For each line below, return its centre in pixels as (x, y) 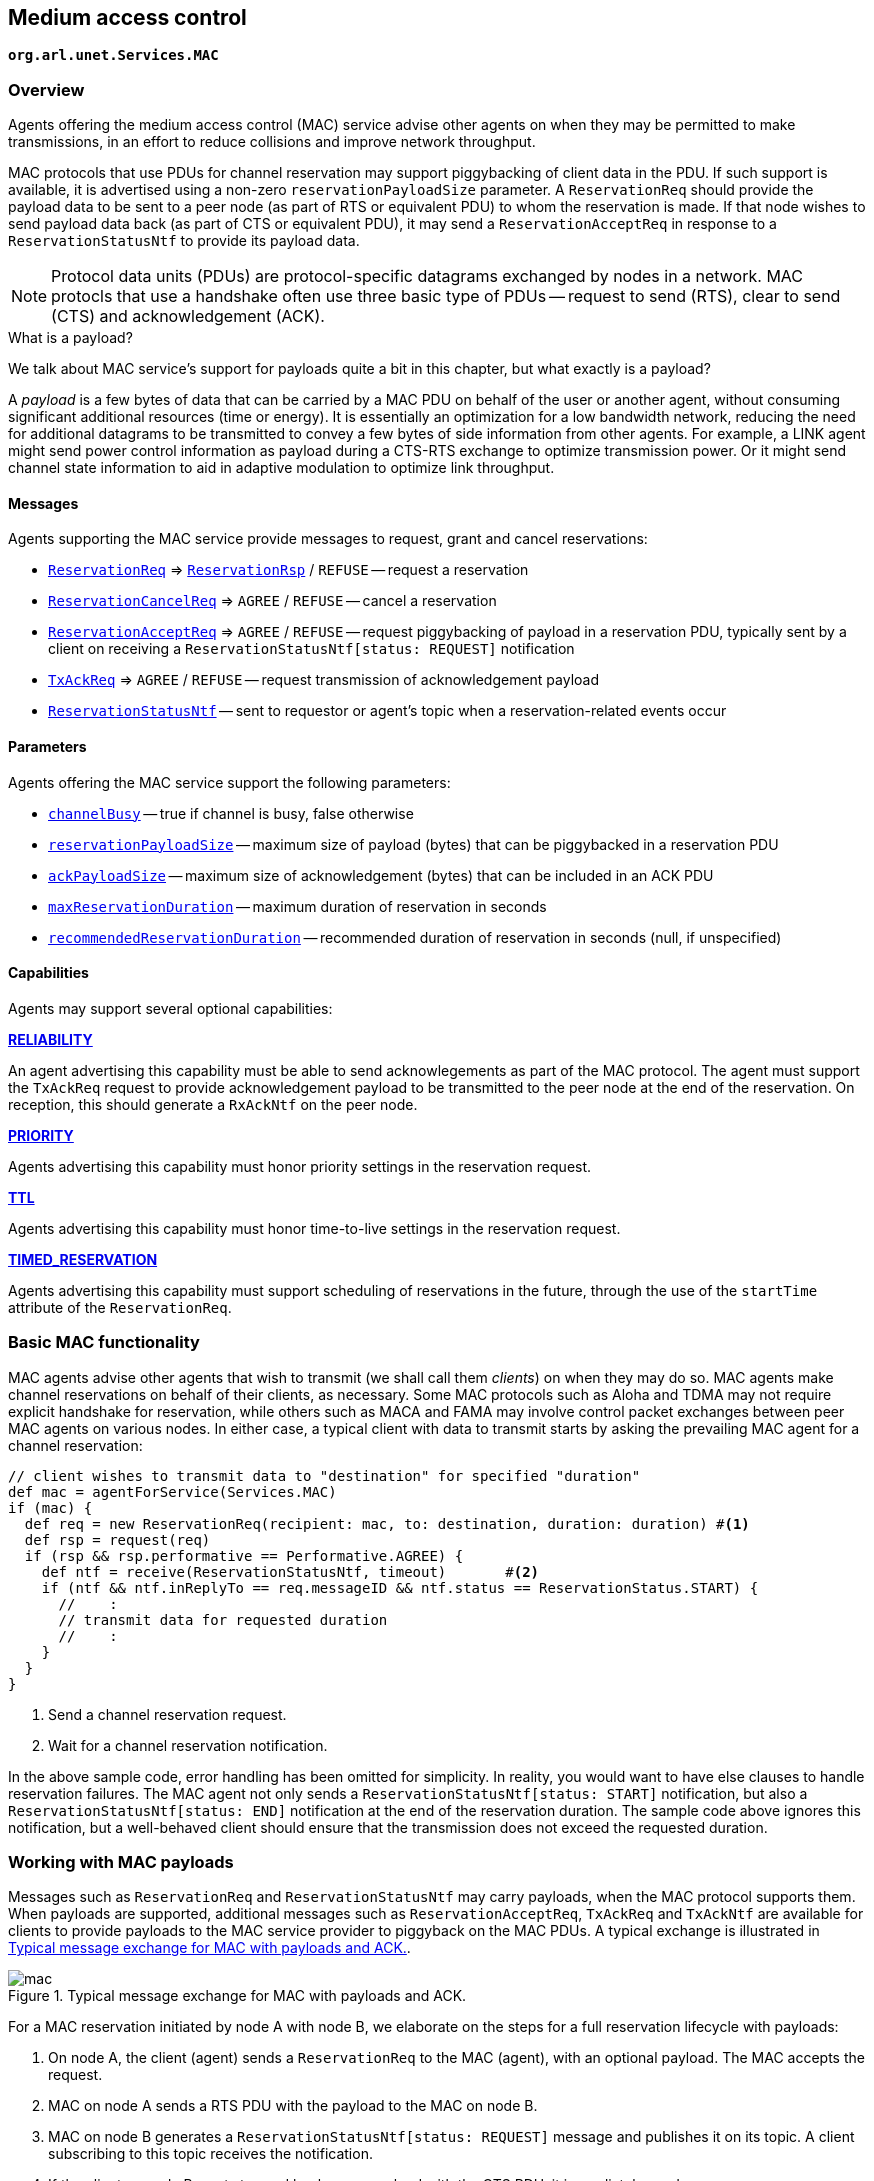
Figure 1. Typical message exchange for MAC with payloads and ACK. (237, 1996)
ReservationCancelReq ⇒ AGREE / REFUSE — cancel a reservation (272, 601)
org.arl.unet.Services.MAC (113, 55)
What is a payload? (70, 338)
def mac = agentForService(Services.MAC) (172, 1491)
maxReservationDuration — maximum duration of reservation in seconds (297, 906)
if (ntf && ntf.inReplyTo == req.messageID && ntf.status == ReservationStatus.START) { (400, 1587)
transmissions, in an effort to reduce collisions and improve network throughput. (272, 142)
